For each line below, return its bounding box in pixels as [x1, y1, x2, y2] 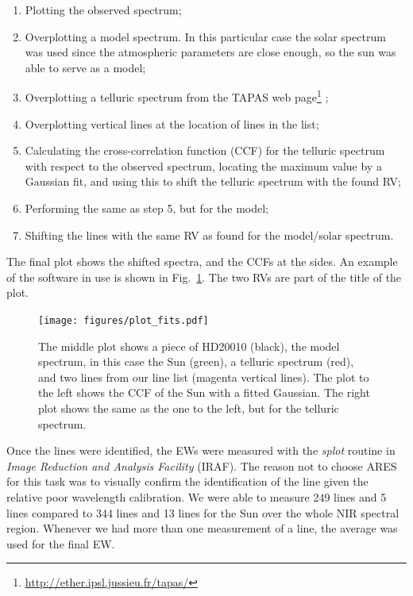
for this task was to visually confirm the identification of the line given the [6, 473, 369, 490]
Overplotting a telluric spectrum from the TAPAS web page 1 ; [25, 87, 329, 106]
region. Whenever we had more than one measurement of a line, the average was [6, 520, 398, 536]
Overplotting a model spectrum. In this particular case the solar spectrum [25, 28, 386, 44]
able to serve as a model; [25, 59, 146, 75]
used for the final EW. [6, 535, 115, 552]
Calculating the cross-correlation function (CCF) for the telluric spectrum [25, 142, 385, 159]
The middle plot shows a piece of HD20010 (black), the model [38, 337, 340, 354]
